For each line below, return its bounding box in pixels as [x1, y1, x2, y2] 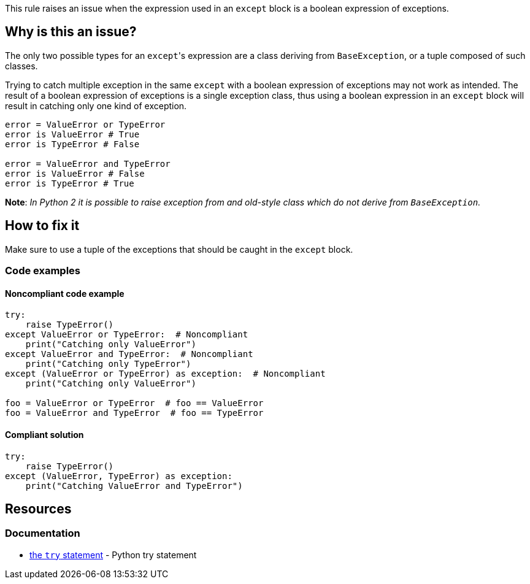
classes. [5, 60, 38, 71]
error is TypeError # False [5, 139, 140, 149]
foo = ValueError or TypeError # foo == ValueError [5, 398, 264, 409]
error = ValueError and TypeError [5, 158, 171, 169]
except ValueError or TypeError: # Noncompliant [5, 329, 248, 340]
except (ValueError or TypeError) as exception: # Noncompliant [5, 369, 326, 379]
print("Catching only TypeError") [25, 359, 191, 369]
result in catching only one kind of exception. [5, 100, 187, 111]
